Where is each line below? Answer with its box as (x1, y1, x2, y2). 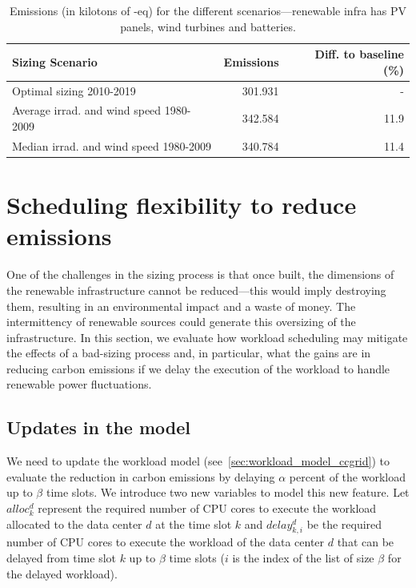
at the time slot (155, 515, 232, 532)
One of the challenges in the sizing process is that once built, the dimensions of (6, 266, 394, 283)
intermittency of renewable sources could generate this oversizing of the (6, 313, 356, 330)
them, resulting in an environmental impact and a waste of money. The (6, 297, 356, 314)
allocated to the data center (6, 515, 142, 532)
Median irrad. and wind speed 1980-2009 (12, 137, 212, 154)
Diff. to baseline (314, 46, 404, 62)
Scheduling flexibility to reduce (6, 188, 357, 221)
